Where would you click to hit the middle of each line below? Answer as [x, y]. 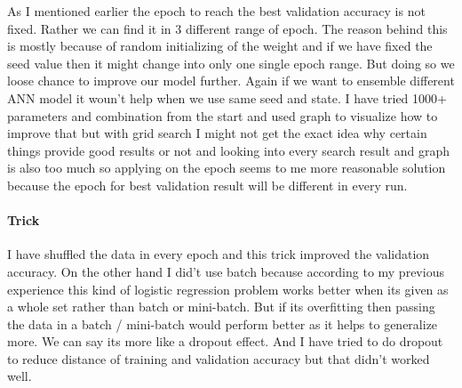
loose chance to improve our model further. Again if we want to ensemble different [231, 81]
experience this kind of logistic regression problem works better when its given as [228, 289]
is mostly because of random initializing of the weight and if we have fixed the [220, 46]
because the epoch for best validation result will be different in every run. [207, 185]
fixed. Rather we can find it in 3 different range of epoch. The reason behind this [227, 28]
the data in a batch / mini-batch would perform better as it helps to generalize [223, 323]
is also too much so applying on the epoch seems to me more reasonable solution [227, 168]
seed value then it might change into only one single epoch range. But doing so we [231, 63]
